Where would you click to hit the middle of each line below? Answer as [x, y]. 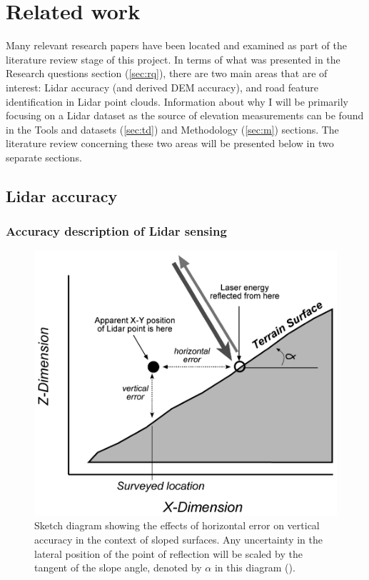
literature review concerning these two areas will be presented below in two [170, 143]
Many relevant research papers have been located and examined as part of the [176, 45]
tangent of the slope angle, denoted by [118, 567]
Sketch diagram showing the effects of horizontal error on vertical [177, 525]
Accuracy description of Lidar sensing [116, 231]
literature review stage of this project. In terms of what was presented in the [173, 59]
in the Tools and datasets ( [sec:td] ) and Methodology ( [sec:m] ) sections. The [172, 129]
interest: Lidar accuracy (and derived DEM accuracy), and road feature [162, 87]
